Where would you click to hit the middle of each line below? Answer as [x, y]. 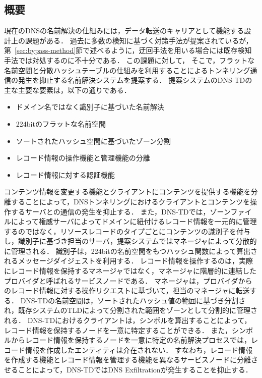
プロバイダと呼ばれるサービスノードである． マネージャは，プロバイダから [128, 280]
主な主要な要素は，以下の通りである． [68, 90]
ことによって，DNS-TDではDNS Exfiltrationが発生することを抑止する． [135, 370]
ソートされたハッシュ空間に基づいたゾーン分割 [93, 141]
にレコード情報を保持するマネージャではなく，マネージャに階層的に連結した [130, 271]
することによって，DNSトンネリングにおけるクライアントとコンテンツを [130, 201]
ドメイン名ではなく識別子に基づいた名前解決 [90, 107]
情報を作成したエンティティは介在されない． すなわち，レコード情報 [139, 349]
